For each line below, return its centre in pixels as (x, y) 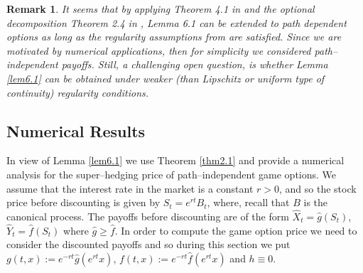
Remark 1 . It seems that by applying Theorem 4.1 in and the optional (161, 9)
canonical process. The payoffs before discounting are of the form (148, 216)
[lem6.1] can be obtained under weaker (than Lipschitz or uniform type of (166, 78)
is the (316, 202)
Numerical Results (76, 130)
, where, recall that (248, 202)
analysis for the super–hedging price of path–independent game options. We (172, 174)
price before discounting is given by (83, 202)
